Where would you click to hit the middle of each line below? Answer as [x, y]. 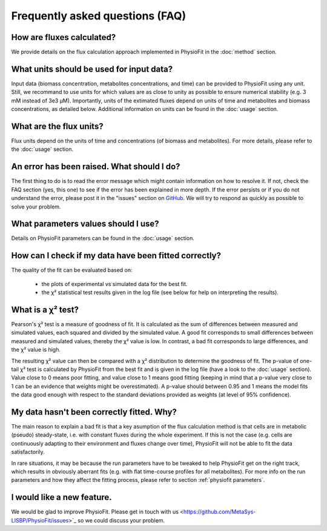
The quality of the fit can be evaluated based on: [72, 270]
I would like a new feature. [61, 497]
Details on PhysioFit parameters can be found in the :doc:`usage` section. [103, 238]
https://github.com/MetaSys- [220, 512]
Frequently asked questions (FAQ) [99, 16]
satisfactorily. [28, 452]
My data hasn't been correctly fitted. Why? [94, 412]
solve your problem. [36, 207]
